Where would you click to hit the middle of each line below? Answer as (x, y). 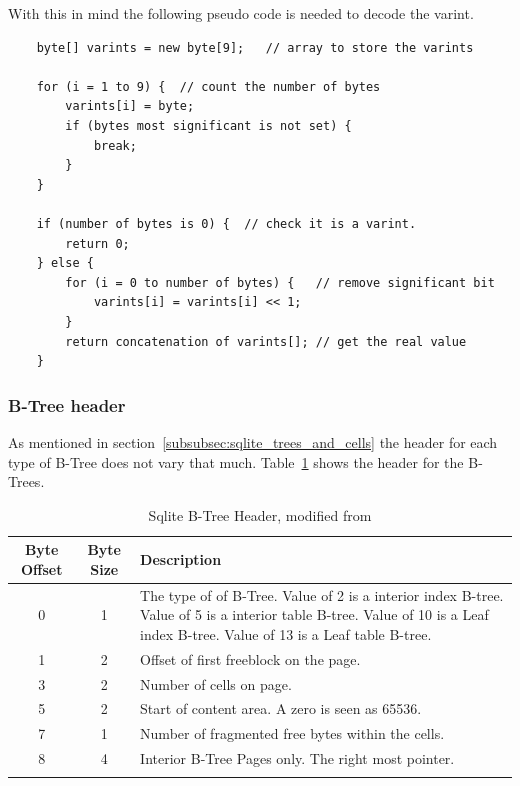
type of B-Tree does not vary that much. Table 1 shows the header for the (236, 461)
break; (115, 145)
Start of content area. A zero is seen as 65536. (281, 708)
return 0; (97, 243)
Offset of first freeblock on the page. (250, 658)
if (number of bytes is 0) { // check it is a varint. (226, 223)
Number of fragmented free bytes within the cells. (292, 733)
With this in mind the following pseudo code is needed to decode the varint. (241, 13)
